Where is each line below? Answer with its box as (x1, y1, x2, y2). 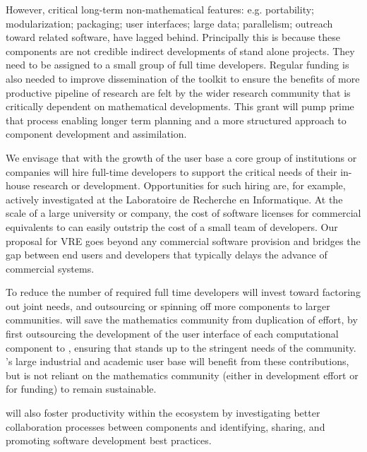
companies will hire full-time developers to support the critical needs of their (6, 164, 337, 179)
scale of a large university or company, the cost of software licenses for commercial (6, 206, 361, 220)
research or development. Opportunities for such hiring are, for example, (32, 178, 346, 193)
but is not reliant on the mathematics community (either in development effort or (6, 367, 359, 382)
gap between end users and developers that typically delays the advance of (6, 247, 327, 262)
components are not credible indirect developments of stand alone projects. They (6, 43, 355, 58)
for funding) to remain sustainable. (6, 381, 157, 396)
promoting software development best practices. (6, 433, 212, 448)
